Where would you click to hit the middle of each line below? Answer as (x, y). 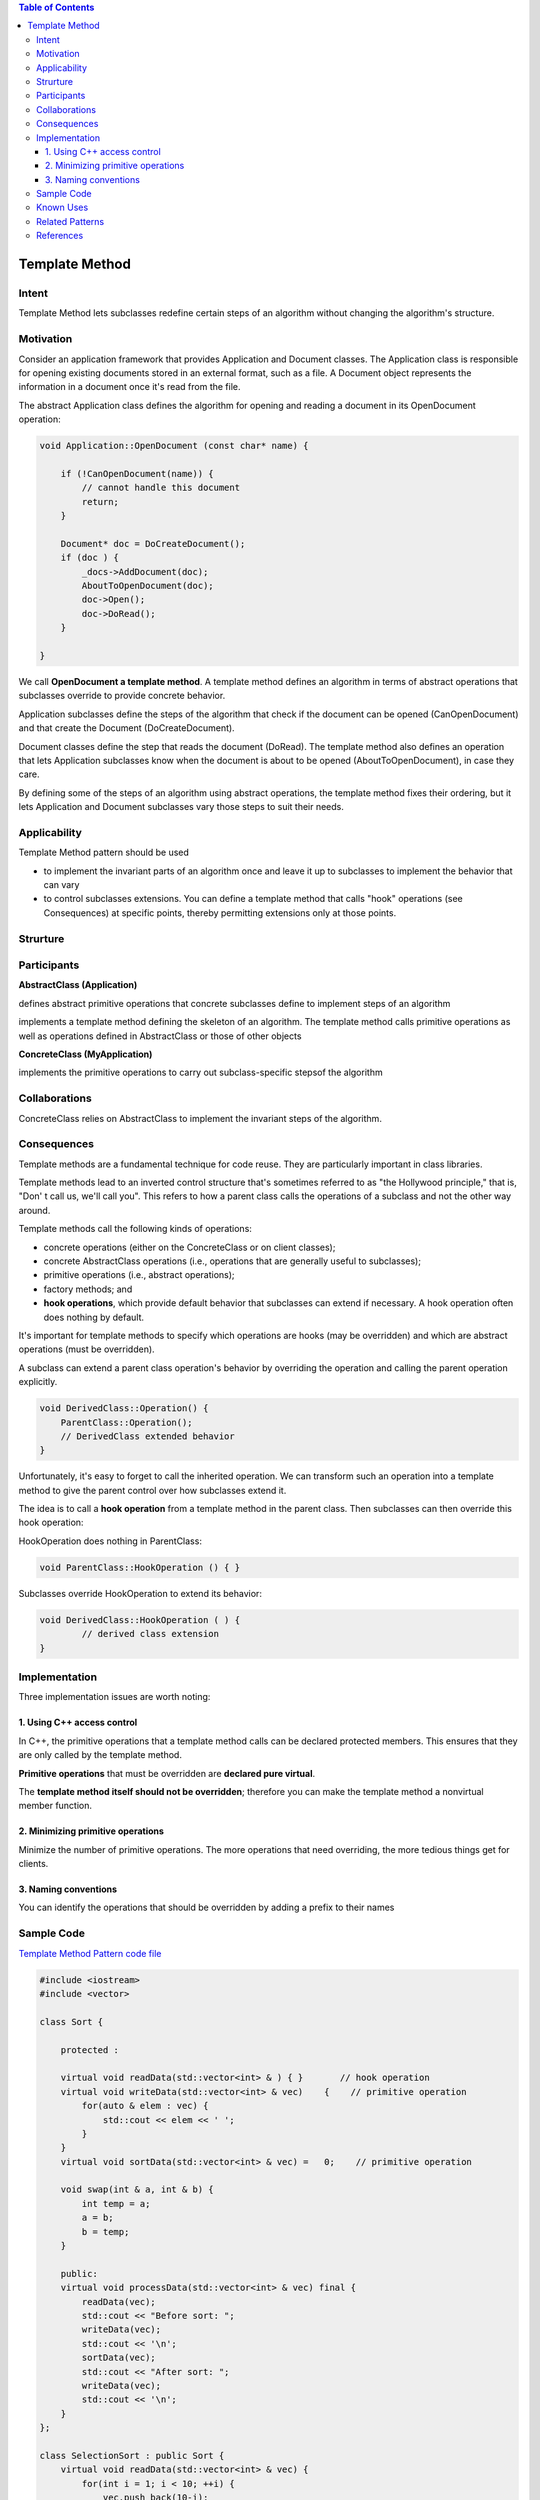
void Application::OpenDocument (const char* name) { (174, 446)
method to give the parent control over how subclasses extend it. (152, 1490)
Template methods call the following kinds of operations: (135, 1229)
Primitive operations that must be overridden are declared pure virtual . (167, 1773)
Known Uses (62, 207)
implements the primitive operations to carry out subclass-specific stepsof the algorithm (201, 1072)
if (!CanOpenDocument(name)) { (137, 473)
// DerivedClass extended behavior (147, 1436)
